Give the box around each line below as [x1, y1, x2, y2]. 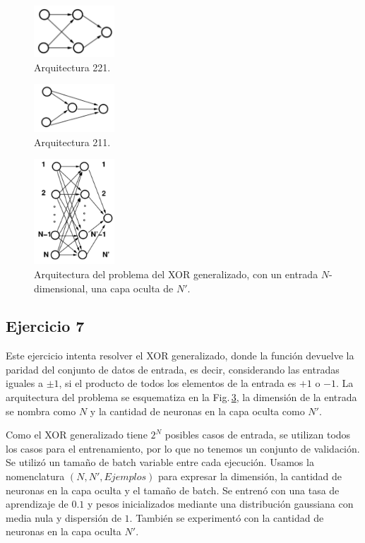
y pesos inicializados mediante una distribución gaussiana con [87, 496, 354, 511]
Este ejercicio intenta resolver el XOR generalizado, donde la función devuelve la [6, 348, 354, 363]
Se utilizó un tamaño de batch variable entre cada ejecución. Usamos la [6, 455, 314, 470]
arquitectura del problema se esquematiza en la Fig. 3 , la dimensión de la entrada [6, 390, 357, 405]
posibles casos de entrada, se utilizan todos [164, 427, 351, 442]
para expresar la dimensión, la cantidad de [157, 469, 342, 484]
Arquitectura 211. [34, 134, 111, 149]
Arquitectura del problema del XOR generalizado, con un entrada [34, 266, 318, 281]
